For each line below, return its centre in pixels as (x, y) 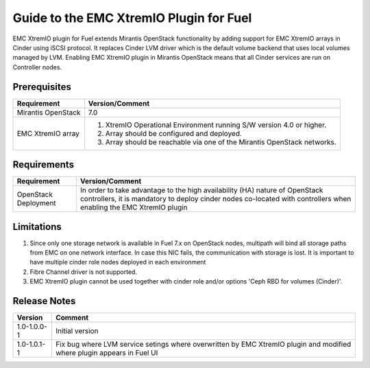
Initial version (77, 331)
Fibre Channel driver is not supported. (83, 272)
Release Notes (44, 301)
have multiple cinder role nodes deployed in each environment (118, 262)
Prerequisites (42, 87)
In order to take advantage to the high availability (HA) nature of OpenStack (201, 190)
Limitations (37, 227)
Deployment (36, 203)
